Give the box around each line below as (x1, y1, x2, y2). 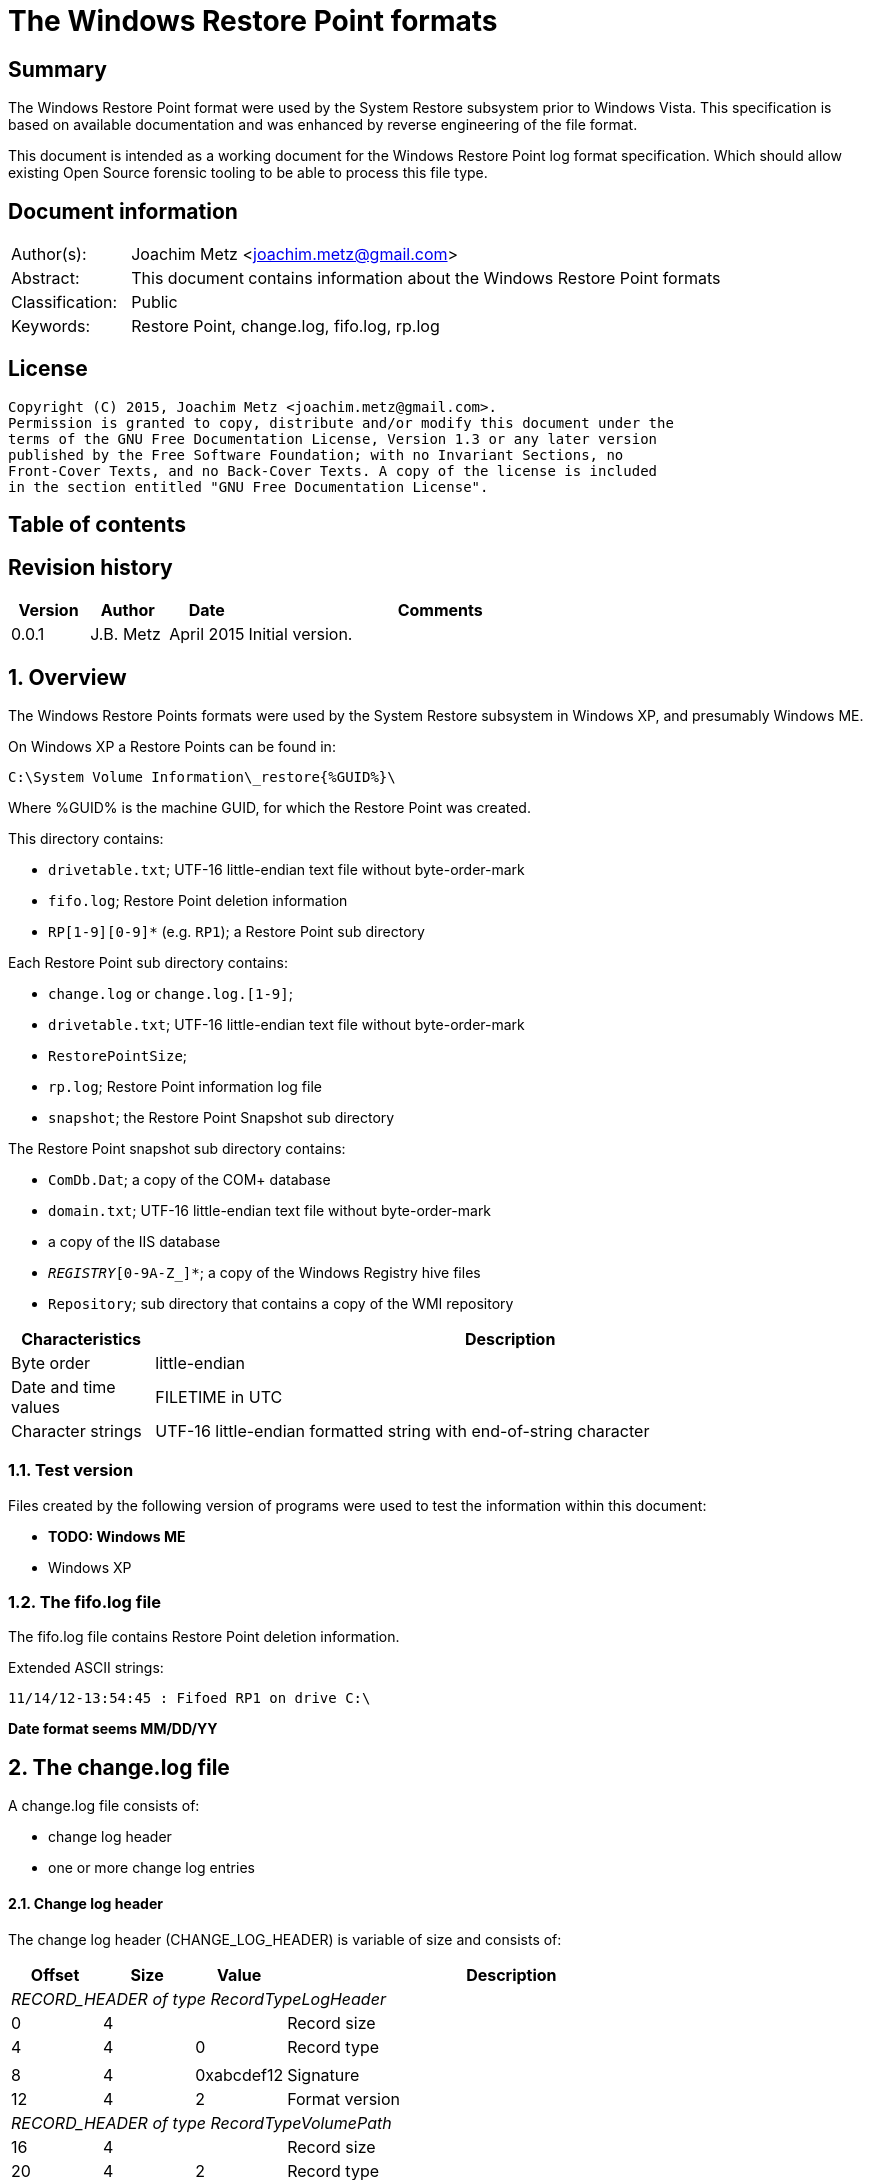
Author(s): (11, 244, 87, 265)
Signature (287, 2064, 360, 2085)
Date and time (11, 1376, 116, 1397)
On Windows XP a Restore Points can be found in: (8, 737, 336, 755)
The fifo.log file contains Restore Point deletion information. (8, 1628, 400, 1646)
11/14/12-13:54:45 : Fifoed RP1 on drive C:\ (8, 1690, 371, 1707)
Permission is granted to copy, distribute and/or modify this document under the (8, 414, 674, 431)
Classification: (11, 292, 118, 313)
